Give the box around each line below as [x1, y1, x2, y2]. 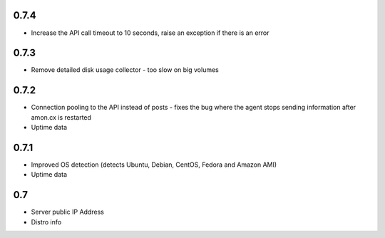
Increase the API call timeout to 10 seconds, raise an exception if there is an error [31, 29, 270, 37]
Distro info [31, 217, 62, 226]
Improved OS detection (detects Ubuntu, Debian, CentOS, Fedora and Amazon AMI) [31, 160, 277, 169]
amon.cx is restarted [31, 113, 92, 121]
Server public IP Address [31, 207, 105, 217]
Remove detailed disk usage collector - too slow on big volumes [31, 66, 219, 74]
